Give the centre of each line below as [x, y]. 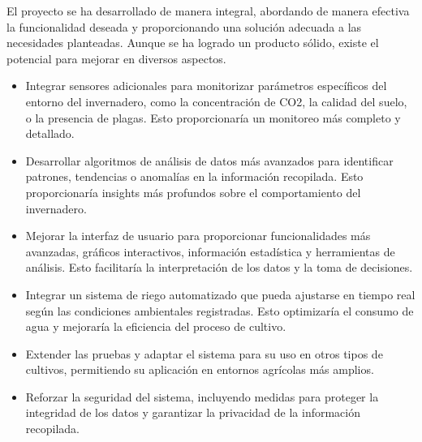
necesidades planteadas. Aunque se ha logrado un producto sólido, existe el [193, 43]
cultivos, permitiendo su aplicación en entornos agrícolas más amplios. [200, 369]
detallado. [50, 133]
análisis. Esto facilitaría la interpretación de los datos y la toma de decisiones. [219, 267]
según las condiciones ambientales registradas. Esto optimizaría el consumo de [220, 310]
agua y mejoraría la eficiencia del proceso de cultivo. [156, 326]
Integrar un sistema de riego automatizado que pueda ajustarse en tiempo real [220, 294]
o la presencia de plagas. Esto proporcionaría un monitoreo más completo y [213, 117]
